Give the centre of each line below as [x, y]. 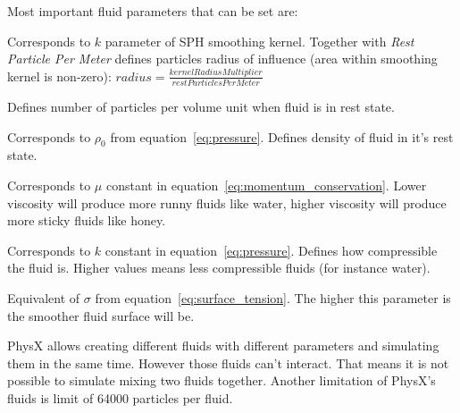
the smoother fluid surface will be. [101, 315]
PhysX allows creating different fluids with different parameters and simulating [223, 346]
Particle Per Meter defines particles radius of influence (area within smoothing [222, 59]
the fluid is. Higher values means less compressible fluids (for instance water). [219, 268]
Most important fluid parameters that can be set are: [153, 11]
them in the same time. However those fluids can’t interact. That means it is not [228, 362]
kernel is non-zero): [59, 76]
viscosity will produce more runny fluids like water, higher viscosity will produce [227, 202]
